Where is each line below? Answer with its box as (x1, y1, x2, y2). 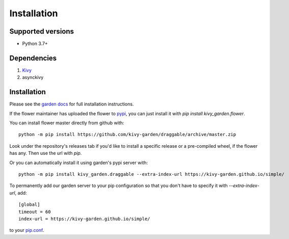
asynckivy (22, 74, 44, 81)
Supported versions (9, 27, 74, 36)
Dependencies (9, 54, 57, 62)
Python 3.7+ (22, 41, 48, 47)
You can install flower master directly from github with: (9, 120, 124, 126)
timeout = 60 (18, 209, 51, 215)
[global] (18, 202, 40, 207)
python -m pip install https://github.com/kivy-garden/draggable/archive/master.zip (18, 131, 237, 138)
